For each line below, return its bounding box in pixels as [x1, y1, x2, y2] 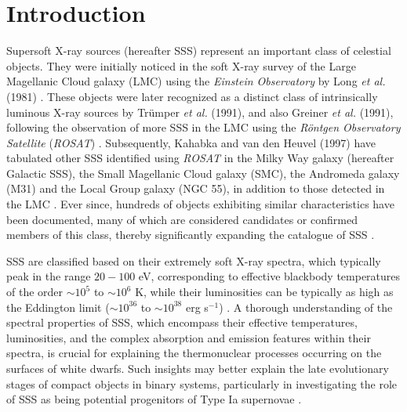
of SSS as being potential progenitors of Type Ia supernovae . [6, 391, 302, 407]
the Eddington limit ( [6, 298, 110, 315]
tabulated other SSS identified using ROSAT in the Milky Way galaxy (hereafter [6, 150, 394, 166]
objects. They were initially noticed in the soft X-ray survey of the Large [6, 57, 356, 74]
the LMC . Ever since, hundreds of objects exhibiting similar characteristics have [6, 196, 394, 212]
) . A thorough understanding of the [219, 298, 393, 315]
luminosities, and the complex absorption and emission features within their [6, 329, 371, 345]
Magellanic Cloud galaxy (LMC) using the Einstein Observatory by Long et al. [6, 73, 386, 89]
